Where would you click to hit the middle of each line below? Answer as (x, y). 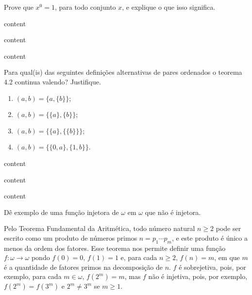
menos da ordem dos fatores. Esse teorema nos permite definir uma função (115, 248)
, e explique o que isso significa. (169, 7)
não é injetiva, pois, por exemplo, (198, 276)
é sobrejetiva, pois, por (212, 267)
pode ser (228, 228)
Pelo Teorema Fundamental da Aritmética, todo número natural (100, 228)
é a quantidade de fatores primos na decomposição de (83, 267)
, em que (227, 257)
